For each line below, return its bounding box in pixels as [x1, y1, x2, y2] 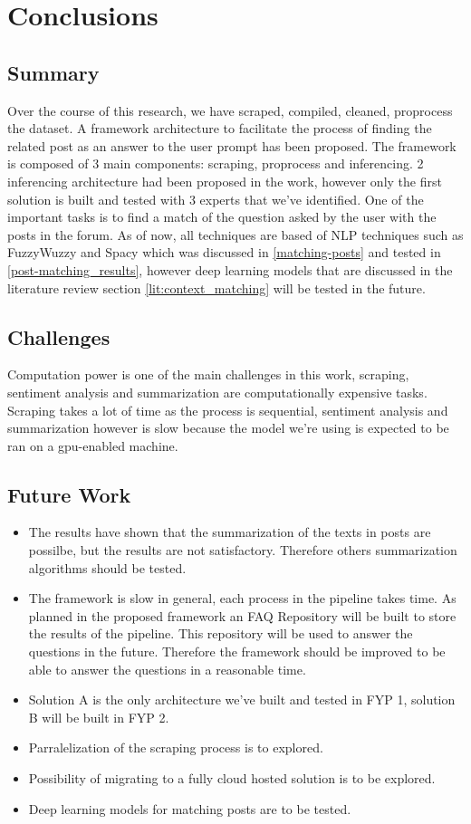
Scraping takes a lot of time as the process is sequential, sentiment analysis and [7, 400, 448, 419]
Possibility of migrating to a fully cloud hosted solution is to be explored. [28, 769, 436, 788]
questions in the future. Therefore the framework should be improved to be [28, 642, 446, 661]
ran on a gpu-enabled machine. [7, 436, 178, 455]
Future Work [7, 480, 131, 508]
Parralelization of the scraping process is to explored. [28, 738, 323, 757]
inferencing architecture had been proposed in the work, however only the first [7, 171, 442, 190]
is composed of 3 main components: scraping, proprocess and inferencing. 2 [7, 154, 424, 173]
